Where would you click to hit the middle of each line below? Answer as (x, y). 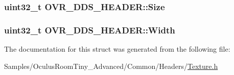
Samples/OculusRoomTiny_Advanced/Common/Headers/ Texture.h (111, 66)
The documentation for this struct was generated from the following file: (117, 49)
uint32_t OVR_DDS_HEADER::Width (90, 30)
